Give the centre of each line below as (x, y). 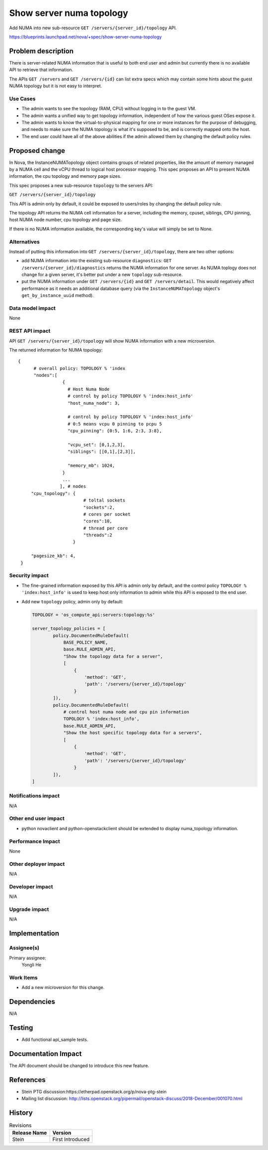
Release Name (30, 1133)
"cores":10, (98, 521)
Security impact (29, 575)
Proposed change (37, 151)
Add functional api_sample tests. (55, 1039)
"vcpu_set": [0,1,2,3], (97, 445)
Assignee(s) (24, 948)
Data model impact (33, 308)
